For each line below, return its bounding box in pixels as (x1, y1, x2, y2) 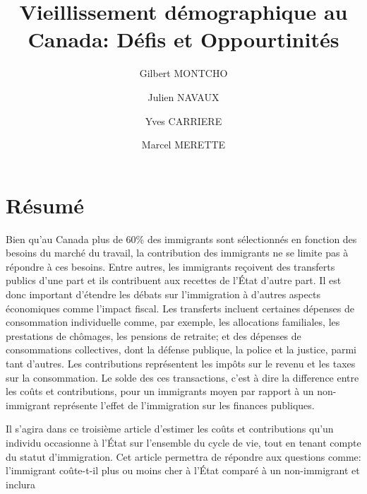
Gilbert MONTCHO (139, 66, 228, 81)
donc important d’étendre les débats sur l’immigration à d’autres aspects (6, 287, 320, 301)
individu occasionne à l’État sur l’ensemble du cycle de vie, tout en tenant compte (6, 435, 361, 449)
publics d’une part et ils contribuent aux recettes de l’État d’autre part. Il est (6, 273, 342, 288)
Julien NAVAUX (148, 89, 219, 104)
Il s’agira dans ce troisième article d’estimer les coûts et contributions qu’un (6, 421, 334, 436)
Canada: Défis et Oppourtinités (28, 25, 339, 54)
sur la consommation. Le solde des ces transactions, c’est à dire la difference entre (6, 370, 359, 384)
